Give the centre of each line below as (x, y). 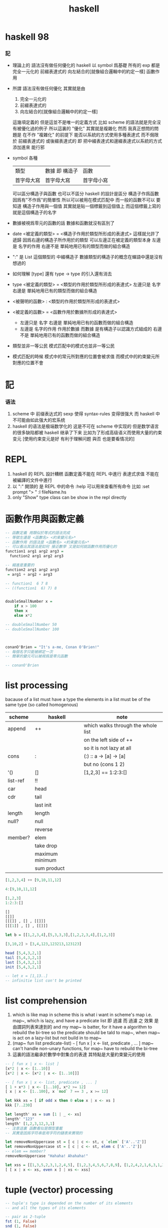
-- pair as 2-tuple (25, 1217)
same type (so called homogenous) (42, 705)
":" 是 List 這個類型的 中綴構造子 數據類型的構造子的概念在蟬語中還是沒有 (87, 257)
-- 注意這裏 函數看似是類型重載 (34, 1128)
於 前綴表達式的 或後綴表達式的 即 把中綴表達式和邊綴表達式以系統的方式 (87, 141)
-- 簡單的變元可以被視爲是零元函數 (36, 656)
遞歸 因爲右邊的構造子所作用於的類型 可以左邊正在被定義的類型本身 (81, 240)
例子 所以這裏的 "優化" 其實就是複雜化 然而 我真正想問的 (96, 129)
